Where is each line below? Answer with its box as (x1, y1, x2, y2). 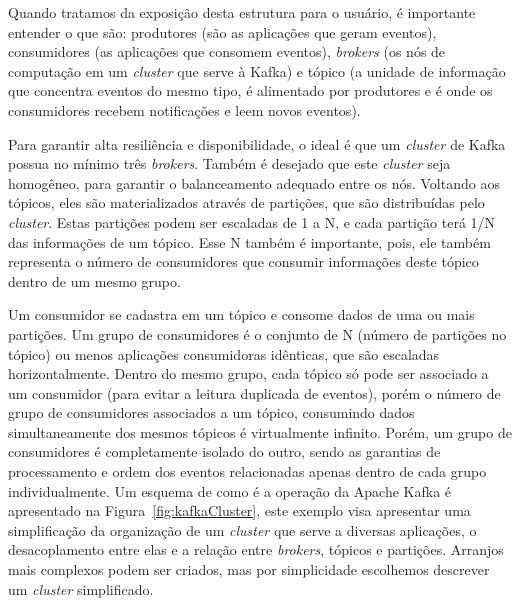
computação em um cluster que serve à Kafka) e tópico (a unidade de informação (8, 60, 506, 81)
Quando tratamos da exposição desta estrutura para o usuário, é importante (8, 2, 476, 22)
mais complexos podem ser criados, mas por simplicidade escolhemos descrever (8, 559, 490, 580)
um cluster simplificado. (8, 578, 154, 599)
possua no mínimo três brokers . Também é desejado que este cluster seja (8, 153, 451, 174)
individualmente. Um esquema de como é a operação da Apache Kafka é (8, 480, 452, 501)
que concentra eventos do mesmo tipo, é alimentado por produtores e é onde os (8, 80, 493, 101)
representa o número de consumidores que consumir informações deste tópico (8, 251, 479, 272)
